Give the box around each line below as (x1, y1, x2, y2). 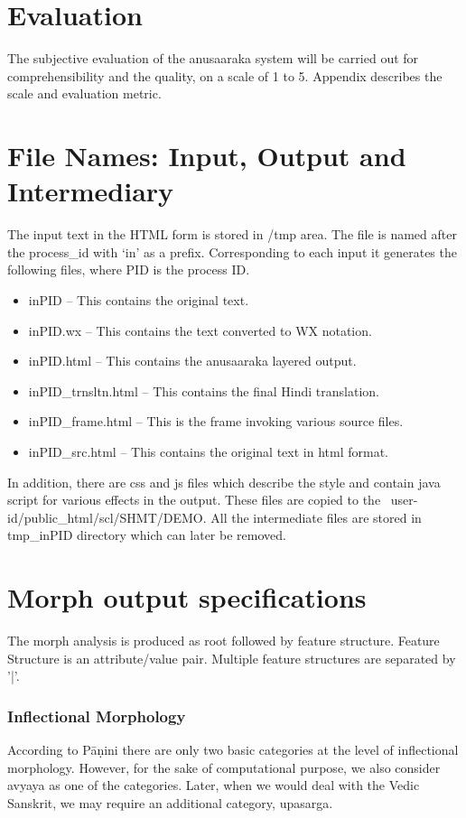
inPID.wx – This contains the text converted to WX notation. (28, 321, 372, 339)
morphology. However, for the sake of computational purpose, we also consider (7, 758, 441, 776)
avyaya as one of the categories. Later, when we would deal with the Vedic (7, 776, 420, 795)
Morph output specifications (7, 579, 367, 616)
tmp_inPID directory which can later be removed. (7, 525, 286, 544)
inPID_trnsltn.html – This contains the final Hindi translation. (28, 381, 379, 400)
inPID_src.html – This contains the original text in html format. (28, 442, 388, 460)
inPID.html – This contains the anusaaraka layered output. (28, 351, 357, 370)
